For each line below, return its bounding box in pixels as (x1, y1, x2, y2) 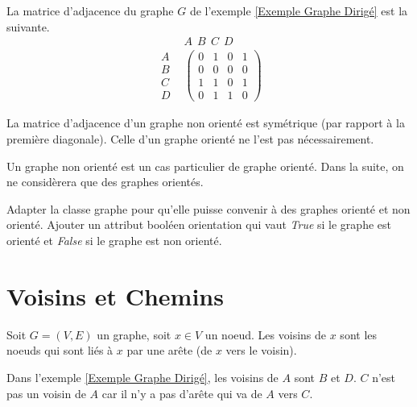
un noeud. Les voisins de (204, 326, 327, 343)
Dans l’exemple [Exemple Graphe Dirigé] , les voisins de (6, 368, 279, 385)
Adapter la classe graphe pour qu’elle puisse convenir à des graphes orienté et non (6, 200, 411, 217)
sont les (340, 326, 378, 343)
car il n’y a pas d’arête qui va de (101, 384, 262, 401)
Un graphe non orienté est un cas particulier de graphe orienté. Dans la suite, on (6, 157, 404, 174)
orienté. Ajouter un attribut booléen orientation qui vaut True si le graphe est (6, 216, 391, 233)
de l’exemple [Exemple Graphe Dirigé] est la (189, 2, 408, 19)
